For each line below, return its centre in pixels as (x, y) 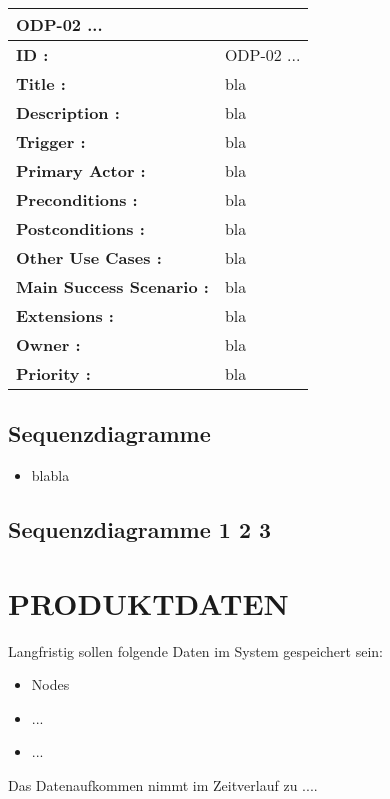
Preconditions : (77, 199)
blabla (50, 475)
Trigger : (51, 141)
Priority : (53, 373)
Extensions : (65, 315)
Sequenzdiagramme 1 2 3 (140, 529)
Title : (41, 83)
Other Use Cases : (89, 257)
